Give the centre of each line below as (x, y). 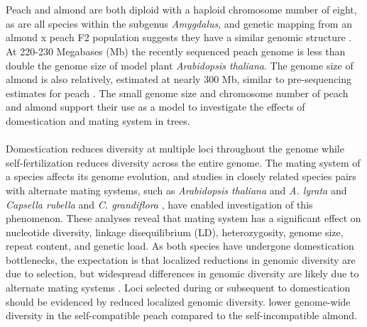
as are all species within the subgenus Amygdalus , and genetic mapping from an (179, 23)
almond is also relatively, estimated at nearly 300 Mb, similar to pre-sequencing (179, 79)
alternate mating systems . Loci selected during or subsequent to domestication (178, 288)
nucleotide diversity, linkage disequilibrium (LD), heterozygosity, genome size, (175, 232)
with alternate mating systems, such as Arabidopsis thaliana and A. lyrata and (176, 190)
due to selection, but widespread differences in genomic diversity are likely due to (182, 273)
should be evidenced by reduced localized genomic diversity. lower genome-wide (178, 301)
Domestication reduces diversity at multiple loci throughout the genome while (175, 149)
